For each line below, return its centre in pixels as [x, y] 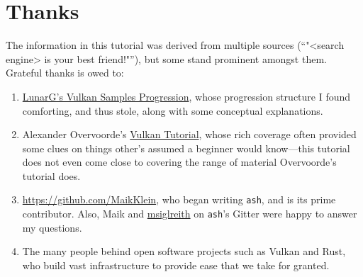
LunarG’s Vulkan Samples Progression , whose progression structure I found [186, 96]
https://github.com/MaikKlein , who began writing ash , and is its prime [179, 199]
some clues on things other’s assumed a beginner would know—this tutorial [186, 148]
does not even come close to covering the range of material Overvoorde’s [179, 162]
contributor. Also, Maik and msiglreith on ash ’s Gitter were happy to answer [190, 214]
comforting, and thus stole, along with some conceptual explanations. [173, 110]
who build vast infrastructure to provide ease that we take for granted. [176, 265]
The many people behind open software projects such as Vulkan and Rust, [184, 251]
